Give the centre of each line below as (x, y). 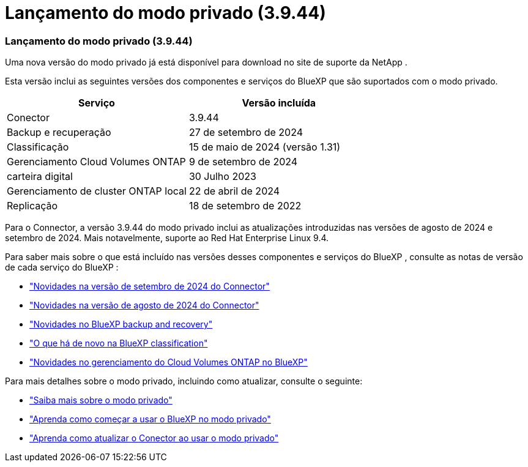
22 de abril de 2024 (234, 191)
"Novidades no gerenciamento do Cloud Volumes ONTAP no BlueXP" (169, 362)
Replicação (32, 206)
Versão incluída (279, 103)
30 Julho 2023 (222, 177)
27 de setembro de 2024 (246, 133)
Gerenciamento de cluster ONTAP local (97, 191)
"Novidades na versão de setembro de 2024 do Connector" (150, 286)
